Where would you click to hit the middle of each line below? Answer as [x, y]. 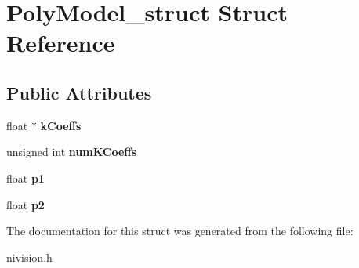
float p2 [25, 204]
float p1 [25, 177]
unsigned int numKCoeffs [72, 152]
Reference [61, 43]
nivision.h [29, 257]
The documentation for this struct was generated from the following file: [180, 231]
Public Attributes [79, 92]
